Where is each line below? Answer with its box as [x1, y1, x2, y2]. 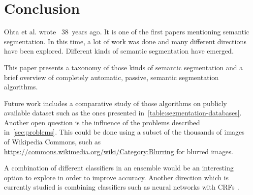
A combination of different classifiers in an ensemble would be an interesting [4, 163, 234, 173]
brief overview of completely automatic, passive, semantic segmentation [4, 72, 219, 82]
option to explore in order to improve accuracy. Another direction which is [4, 172, 229, 182]
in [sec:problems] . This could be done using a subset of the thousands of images [4, 127, 245, 137]
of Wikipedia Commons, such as [4, 137, 101, 147]
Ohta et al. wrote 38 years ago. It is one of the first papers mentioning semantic [4, 27, 250, 37]
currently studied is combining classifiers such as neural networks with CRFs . [4, 182, 240, 192]
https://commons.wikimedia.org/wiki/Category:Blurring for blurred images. [4, 146, 233, 156]
